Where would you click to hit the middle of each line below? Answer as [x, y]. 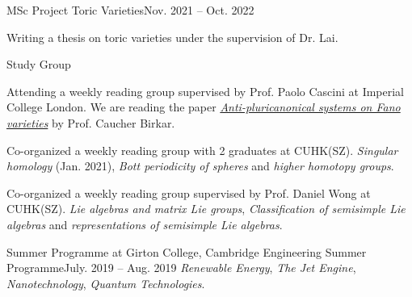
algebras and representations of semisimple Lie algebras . [145, 224]
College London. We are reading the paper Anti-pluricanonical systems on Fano [204, 107]
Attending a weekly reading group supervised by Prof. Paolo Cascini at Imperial [206, 91]
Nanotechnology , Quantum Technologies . [106, 283]
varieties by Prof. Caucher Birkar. [91, 122]
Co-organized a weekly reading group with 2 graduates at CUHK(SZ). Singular [202, 150]
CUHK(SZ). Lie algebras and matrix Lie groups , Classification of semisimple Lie [206, 209]
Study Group [39, 64]
